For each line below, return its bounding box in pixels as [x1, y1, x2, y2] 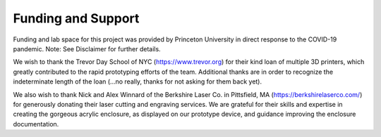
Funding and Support [13, 11, 140, 26]
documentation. [13, 119, 59, 128]
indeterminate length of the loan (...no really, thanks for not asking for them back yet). [13, 77, 262, 86]
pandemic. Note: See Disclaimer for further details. [13, 44, 162, 53]
